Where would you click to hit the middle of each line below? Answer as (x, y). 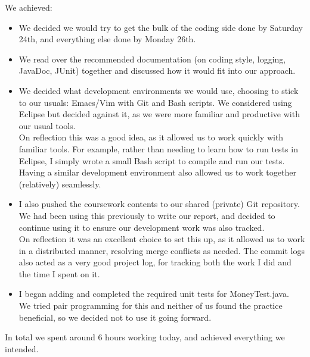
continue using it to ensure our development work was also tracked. (142, 227)
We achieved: (29, 7)
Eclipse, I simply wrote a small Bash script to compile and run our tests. (152, 160)
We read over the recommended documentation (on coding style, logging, (152, 59)
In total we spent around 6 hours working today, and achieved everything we (145, 337)
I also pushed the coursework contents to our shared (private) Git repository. (159, 204)
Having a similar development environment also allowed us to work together (157, 172)
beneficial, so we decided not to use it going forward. (115, 317)
